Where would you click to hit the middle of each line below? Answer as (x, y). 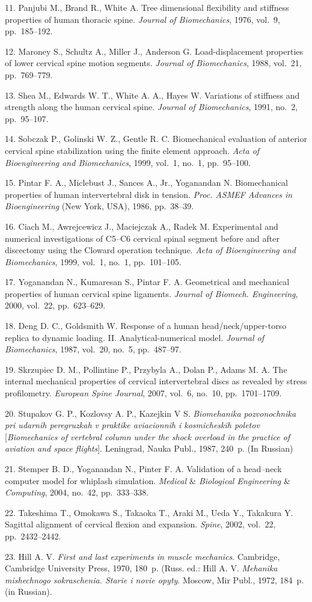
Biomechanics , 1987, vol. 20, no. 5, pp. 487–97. (93, 349)
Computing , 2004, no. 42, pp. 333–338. (77, 492)
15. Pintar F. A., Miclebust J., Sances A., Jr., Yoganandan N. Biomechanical (147, 183)
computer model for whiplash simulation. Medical (96, 480)
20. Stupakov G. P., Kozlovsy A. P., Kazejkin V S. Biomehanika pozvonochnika (151, 413)
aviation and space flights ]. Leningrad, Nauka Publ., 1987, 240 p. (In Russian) (149, 448)
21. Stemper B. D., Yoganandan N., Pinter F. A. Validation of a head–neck (143, 468)
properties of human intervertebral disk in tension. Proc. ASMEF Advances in (149, 194)
